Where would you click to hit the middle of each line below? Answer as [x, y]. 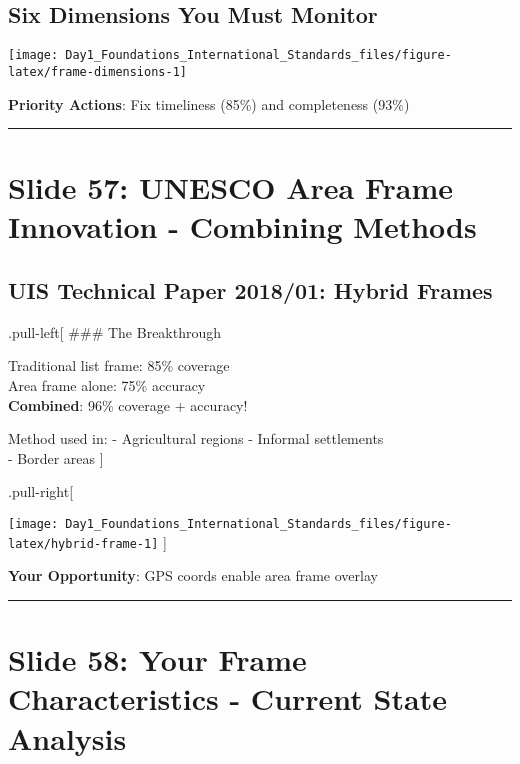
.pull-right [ [41, 491]
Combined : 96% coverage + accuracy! [128, 404]
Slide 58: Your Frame [157, 659]
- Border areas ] [56, 457]
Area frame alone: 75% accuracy [107, 385]
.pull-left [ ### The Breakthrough [115, 331]
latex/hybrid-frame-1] [83, 543]
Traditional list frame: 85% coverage [119, 365]
